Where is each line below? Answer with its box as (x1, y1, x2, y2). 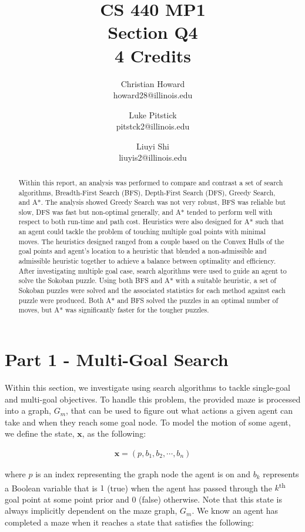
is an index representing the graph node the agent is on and (35, 467, 251, 480)
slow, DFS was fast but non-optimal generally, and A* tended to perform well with (18, 207, 273, 217)
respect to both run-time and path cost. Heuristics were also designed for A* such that (18, 217, 284, 227)
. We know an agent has (192, 504, 279, 517)
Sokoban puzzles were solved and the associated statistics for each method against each (18, 285, 286, 295)
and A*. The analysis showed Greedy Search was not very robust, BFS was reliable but (18, 197, 286, 207)
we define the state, (5, 427, 75, 440)
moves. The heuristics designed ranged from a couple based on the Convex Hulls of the (18, 236, 284, 246)
